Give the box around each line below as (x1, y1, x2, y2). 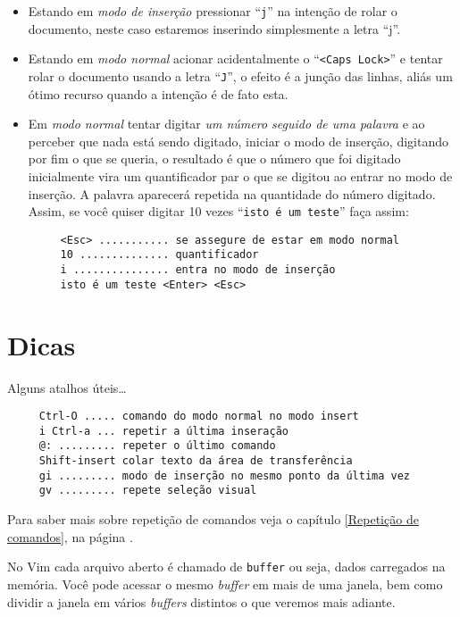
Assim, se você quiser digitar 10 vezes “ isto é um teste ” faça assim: (28, 202, 409, 221)
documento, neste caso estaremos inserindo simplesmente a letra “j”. (28, 19, 401, 38)
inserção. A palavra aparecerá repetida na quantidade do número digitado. (28, 184, 436, 203)
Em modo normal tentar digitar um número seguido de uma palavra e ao (28, 114, 425, 133)
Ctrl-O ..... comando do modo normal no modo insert (38, 410, 359, 423)
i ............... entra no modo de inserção (60, 263, 336, 277)
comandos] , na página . (7, 527, 133, 546)
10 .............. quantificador (60, 248, 259, 262)
